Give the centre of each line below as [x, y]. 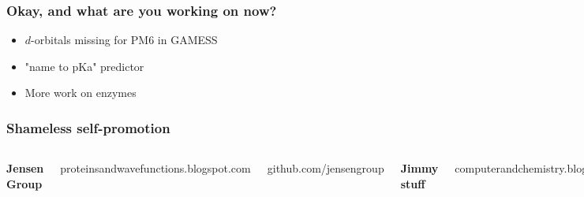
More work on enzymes [80, 93]
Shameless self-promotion [88, 127]
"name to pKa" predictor [84, 66]
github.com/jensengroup [326, 168]
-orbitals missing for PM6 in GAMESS [124, 40]
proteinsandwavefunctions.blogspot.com [155, 168]
